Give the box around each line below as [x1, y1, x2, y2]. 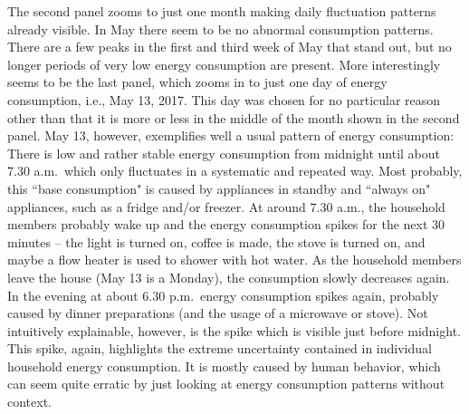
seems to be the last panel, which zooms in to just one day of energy [7, 72, 388, 91]
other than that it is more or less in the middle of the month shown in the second [7, 108, 460, 127]
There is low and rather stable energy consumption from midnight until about [7, 143, 441, 162]
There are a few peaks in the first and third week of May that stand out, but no [7, 37, 452, 56]
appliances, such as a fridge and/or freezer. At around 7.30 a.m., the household [7, 197, 445, 216]
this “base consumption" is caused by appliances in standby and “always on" [7, 178, 431, 197]
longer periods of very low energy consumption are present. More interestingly [7, 54, 441, 73]
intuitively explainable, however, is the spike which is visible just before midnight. [7, 321, 461, 340]
